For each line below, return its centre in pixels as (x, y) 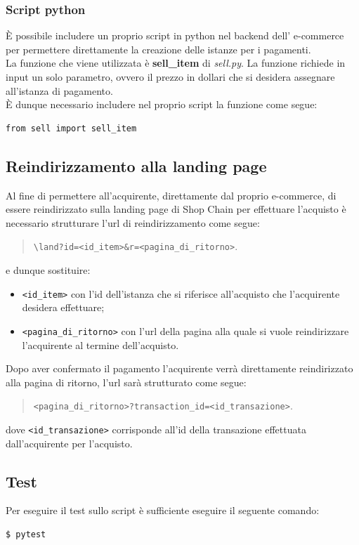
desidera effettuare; (63, 307)
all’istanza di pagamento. (59, 90)
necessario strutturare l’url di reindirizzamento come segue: (133, 222)
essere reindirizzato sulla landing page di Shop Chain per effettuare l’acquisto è (176, 209)
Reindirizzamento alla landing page (136, 165)
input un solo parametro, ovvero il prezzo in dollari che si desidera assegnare (170, 77)
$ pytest (26, 534)
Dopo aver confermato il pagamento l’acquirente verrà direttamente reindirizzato (179, 368)
